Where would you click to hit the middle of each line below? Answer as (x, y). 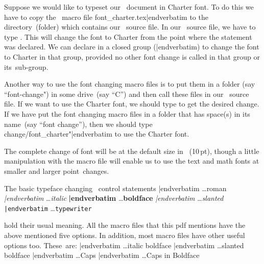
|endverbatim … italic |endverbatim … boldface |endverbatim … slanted (114, 198)
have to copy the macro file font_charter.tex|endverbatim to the (106, 17)
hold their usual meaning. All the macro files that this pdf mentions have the (125, 225)
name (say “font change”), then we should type (78, 124)
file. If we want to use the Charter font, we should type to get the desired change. (132, 104)
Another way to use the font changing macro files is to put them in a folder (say (130, 84)
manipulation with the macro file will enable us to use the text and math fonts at (132, 161)
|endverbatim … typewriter (48, 208)
